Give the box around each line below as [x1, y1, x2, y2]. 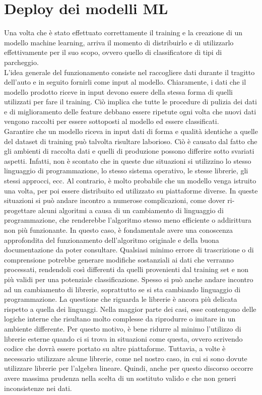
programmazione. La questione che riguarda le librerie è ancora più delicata [4, 294, 237, 304]
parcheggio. [4, 56, 39, 67]
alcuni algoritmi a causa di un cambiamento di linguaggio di [38, 205, 224, 215]
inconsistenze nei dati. [4, 382, 72, 393]
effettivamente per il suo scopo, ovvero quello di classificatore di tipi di [4, 47, 222, 57]
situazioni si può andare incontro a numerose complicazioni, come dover [4, 195, 225, 206]
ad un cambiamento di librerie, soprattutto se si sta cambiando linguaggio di [4, 284, 241, 294]
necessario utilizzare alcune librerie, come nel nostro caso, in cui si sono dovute [4, 353, 247, 363]
